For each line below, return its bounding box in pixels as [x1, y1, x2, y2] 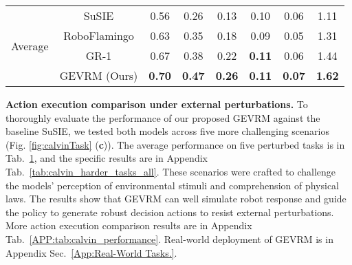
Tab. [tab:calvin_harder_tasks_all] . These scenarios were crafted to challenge [5, 164, 336, 178]
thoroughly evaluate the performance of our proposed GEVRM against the [5, 110, 320, 125]
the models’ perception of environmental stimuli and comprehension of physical [5, 178, 339, 192]
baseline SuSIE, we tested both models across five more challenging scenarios [5, 124, 329, 138]
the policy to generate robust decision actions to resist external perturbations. [5, 204, 334, 219]
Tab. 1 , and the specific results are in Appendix [5, 151, 208, 165]
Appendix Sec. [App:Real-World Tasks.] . [5, 245, 177, 259]
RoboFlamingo [63, 28, 134, 43]
